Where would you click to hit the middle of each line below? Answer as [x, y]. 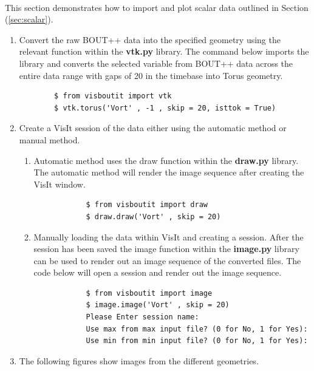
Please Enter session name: [142, 317]
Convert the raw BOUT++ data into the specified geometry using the [150, 39]
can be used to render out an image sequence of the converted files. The [167, 260]
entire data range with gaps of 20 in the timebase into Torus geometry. [151, 75]
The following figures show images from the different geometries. [139, 360]
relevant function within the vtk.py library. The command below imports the [164, 51]
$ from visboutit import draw [147, 205]
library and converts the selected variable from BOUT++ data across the [156, 63]
